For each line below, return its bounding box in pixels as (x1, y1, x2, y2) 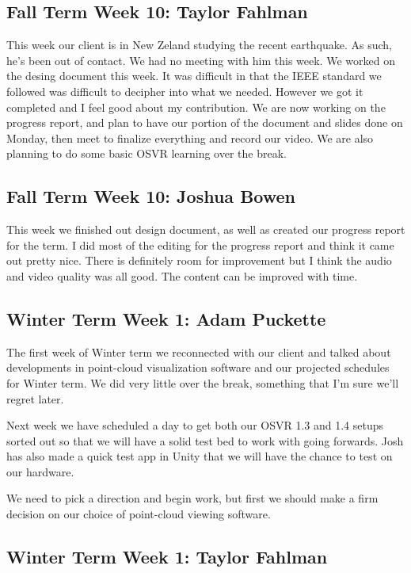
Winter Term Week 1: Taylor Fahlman (6, 544, 328, 569)
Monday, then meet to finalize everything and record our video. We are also (6, 129, 374, 146)
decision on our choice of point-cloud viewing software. (6, 506, 271, 522)
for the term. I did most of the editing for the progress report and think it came (6, 236, 394, 253)
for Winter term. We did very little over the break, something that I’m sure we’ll (6, 374, 399, 391)
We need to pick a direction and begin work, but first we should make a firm (6, 490, 379, 506)
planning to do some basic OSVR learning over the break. (6, 145, 287, 162)
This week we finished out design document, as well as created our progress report (6, 221, 405, 238)
